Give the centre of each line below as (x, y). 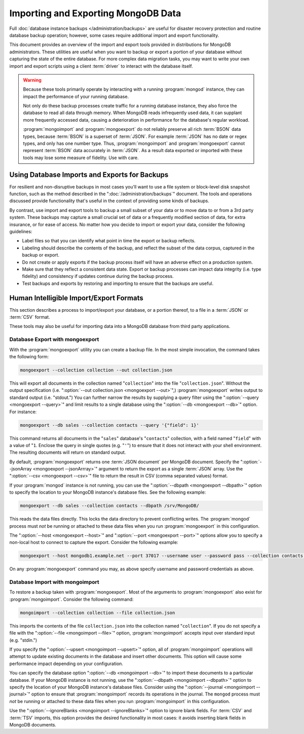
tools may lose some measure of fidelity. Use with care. (81, 158)
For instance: (23, 412)
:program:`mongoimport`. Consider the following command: (71, 599)
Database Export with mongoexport (54, 340)
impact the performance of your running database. (76, 96)
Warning (32, 80)
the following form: (29, 357)
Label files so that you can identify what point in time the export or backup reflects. (109, 241)
